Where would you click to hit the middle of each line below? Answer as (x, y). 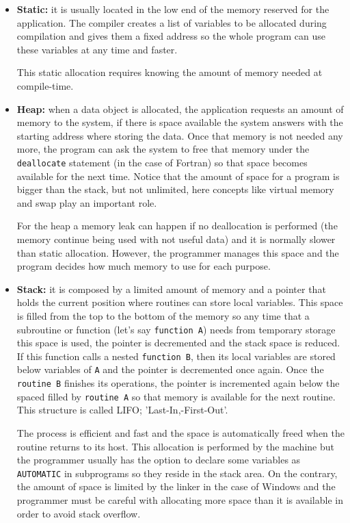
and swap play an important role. (87, 202)
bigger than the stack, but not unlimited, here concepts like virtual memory (175, 189)
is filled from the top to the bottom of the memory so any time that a (163, 315)
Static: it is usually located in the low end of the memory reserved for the (173, 9)
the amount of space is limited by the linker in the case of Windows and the (176, 486)
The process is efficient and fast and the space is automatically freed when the (181, 433)
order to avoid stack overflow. (79, 513)
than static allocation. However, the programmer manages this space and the (178, 252)
